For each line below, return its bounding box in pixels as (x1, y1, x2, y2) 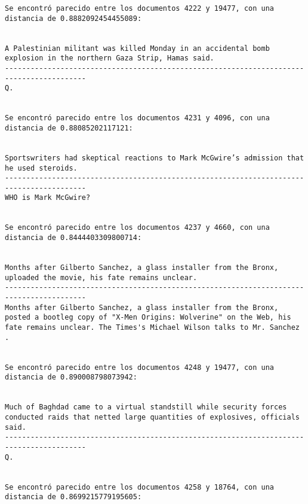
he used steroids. (5, 163, 78, 172)
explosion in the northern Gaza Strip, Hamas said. (5, 54, 214, 63)
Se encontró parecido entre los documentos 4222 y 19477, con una (5, 4, 275, 13)
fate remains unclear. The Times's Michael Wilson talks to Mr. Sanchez (5, 323, 300, 332)
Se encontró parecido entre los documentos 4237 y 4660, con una (5, 223, 270, 232)
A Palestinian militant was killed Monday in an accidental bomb (5, 44, 270, 53)
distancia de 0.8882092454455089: (5, 14, 142, 23)
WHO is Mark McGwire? (5, 193, 91, 202)
